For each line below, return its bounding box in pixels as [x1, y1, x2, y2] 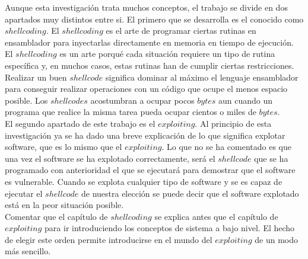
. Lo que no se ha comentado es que [161, 140, 291, 153]
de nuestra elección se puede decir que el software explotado [81, 187, 299, 199]
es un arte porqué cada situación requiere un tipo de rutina [59, 47, 275, 60]
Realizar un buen [5, 71, 67, 83]
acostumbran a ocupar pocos [90, 94, 195, 106]
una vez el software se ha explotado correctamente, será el [5, 152, 215, 164]
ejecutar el [5, 187, 43, 199]
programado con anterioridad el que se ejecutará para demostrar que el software [5, 164, 296, 176]
